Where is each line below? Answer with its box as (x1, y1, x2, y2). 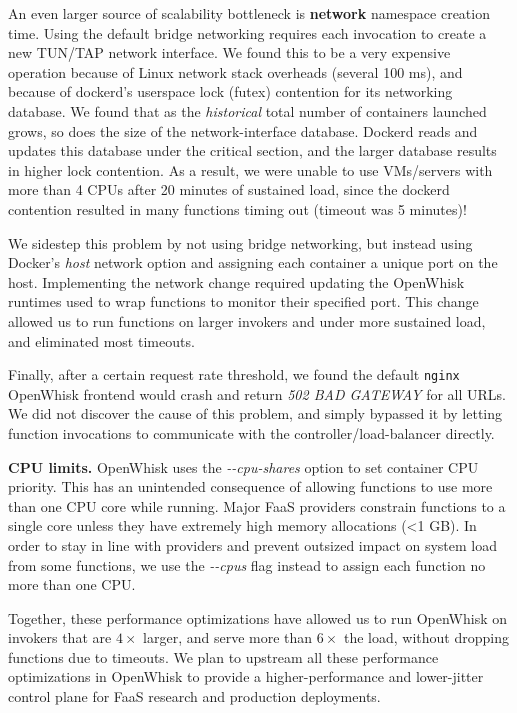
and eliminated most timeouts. (8, 330, 195, 351)
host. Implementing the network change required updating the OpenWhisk (8, 271, 465, 292)
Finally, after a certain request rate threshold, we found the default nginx (8, 364, 460, 385)
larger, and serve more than (143, 627, 313, 648)
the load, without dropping (344, 627, 509, 648)
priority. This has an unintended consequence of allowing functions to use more (8, 476, 493, 497)
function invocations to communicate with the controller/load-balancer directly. (8, 422, 495, 443)
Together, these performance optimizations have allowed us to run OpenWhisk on (8, 607, 508, 628)
